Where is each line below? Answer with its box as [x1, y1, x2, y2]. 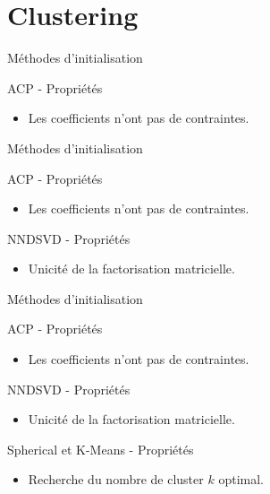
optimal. [218, 470, 264, 489]
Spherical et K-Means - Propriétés [7, 439, 194, 458]
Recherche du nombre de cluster [28, 470, 204, 489]
